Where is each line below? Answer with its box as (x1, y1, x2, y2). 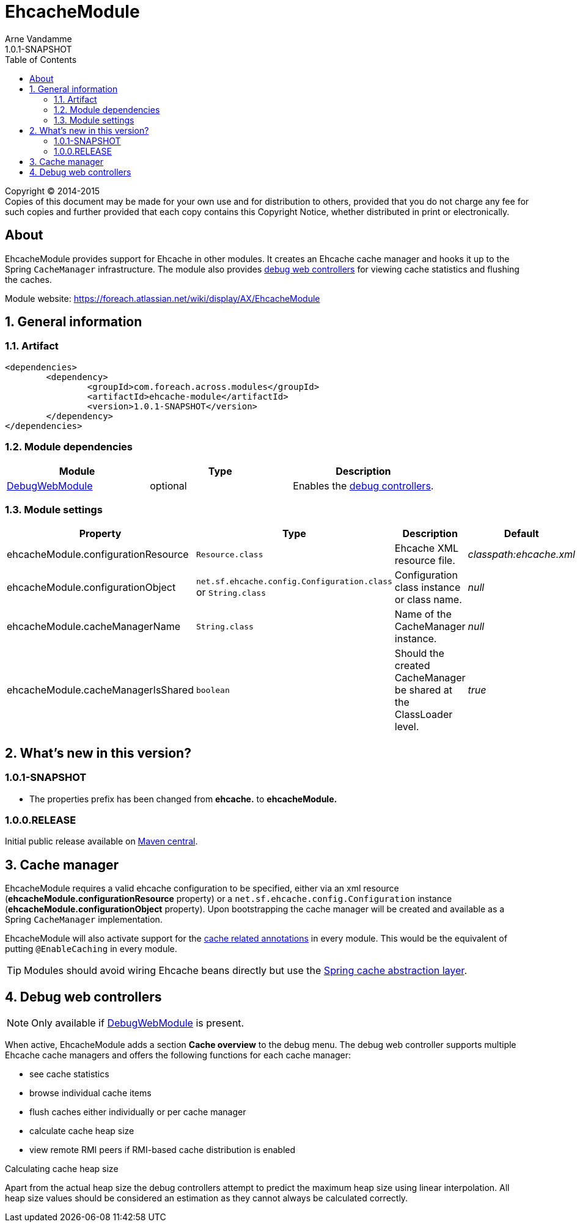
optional (150, 479, 187, 492)
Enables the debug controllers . (293, 479, 434, 492)
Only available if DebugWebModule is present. (31, 1016, 244, 1029)
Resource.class (196, 549, 263, 559)
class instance (394, 581, 461, 594)
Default (504, 527, 539, 540)
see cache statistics (29, 1068, 109, 1079)
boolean (196, 685, 230, 695)
